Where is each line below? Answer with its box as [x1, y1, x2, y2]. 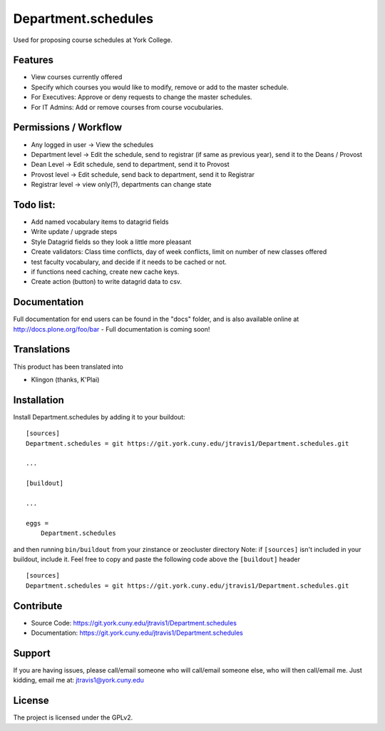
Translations [13, 343, 71, 356]
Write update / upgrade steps [31, 228, 118, 236]
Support [13, 647, 51, 659]
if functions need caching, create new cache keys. [31, 267, 180, 276]
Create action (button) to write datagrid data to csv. [31, 277, 182, 286]
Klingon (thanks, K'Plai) [31, 375, 100, 384]
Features [13, 54, 53, 66]
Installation [13, 394, 64, 406]
